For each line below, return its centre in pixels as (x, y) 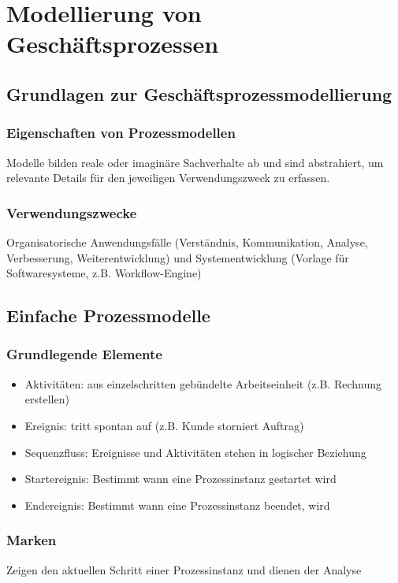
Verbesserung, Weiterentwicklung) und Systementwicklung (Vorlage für (178, 257)
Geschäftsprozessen (113, 44)
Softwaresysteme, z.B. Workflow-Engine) (104, 273)
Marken (32, 540)
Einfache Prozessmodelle (108, 316)
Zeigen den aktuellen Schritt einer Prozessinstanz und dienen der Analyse (184, 569)
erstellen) (47, 399)
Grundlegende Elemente (84, 354)
